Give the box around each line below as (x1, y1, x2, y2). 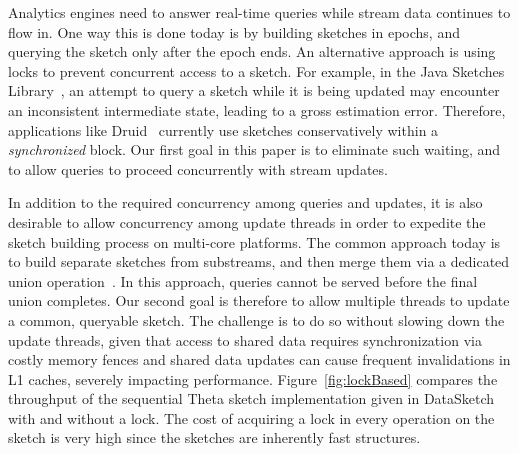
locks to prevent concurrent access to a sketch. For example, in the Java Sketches (8, 60, 505, 81)
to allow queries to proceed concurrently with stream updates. (8, 158, 388, 179)
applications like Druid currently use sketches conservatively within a (8, 119, 439, 140)
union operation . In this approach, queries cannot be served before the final (8, 270, 478, 291)
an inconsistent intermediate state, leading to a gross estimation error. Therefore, (8, 99, 506, 120)
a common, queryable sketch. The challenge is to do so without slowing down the (8, 309, 505, 330)
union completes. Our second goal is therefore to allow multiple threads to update (8, 290, 510, 311)
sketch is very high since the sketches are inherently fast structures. (8, 427, 421, 448)
